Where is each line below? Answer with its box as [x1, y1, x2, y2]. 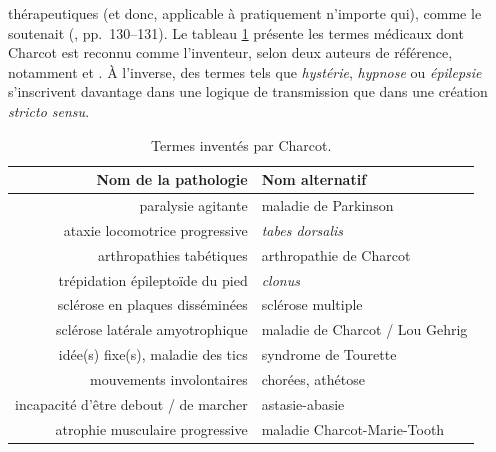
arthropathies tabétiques [98, 244, 248, 265]
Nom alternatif [261, 169, 367, 190]
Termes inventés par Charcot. [151, 134, 332, 155]
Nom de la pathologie [96, 169, 248, 190]
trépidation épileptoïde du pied [58, 269, 248, 290]
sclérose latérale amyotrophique [56, 319, 248, 340]
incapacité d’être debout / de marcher [15, 393, 248, 414]
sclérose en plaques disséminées [57, 294, 248, 315]
